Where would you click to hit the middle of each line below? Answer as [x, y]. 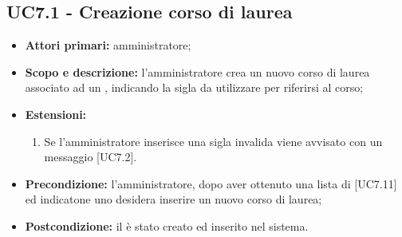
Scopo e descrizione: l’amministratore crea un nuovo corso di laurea [197, 71]
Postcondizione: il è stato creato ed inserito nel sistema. [167, 225]
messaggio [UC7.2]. [91, 157]
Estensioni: [56, 114]
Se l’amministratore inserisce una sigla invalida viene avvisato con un [213, 141]
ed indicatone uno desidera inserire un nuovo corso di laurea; [173, 199]
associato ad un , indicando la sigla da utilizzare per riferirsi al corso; [194, 87]
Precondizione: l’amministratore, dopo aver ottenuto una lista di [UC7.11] [211, 183]
